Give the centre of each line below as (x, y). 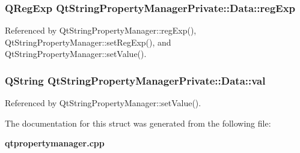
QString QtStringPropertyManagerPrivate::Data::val (135, 80)
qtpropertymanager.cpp (55, 143)
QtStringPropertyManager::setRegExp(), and (88, 42)
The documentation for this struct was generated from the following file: (138, 123)
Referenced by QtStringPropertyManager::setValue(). (103, 103)
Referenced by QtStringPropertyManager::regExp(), (101, 30)
